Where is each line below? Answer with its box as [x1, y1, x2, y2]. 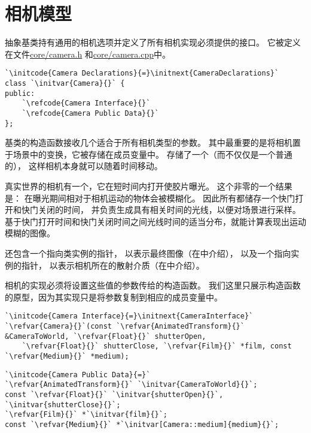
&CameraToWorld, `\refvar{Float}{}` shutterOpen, [5, 332, 206, 341]
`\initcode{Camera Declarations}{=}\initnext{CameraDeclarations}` [5, 69, 279, 78]
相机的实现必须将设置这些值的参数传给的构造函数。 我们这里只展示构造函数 [5, 279, 301, 291]
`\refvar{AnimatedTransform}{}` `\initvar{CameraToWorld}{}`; [5, 380, 258, 389]
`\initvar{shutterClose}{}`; [5, 400, 121, 409]
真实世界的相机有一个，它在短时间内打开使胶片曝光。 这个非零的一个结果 [5, 180, 292, 193]
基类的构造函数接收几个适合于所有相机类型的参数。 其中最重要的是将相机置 [5, 136, 301, 149]
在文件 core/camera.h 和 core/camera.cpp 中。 [5, 47, 171, 60]
